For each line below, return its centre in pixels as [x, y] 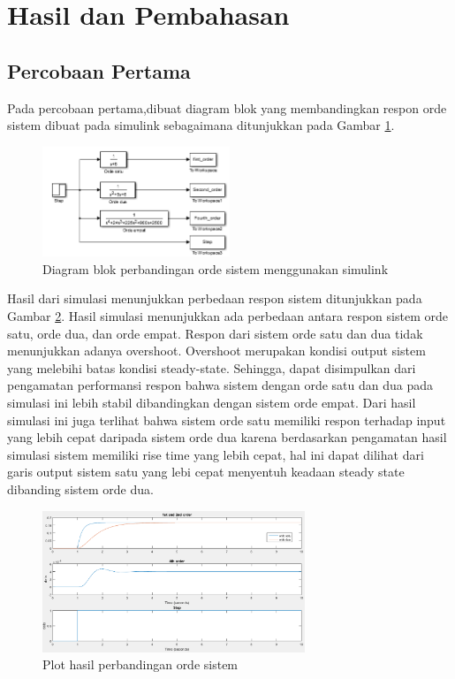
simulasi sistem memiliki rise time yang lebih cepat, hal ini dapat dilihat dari [216, 454]
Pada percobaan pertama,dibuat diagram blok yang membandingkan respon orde [227, 107]
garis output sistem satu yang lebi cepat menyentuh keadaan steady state [206, 472]
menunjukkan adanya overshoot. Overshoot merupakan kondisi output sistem [216, 351]
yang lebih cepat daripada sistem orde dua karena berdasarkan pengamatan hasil [227, 437]
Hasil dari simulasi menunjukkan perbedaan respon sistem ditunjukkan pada [215, 298]
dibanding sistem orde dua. [80, 489]
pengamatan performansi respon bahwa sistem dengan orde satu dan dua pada [220, 385]
